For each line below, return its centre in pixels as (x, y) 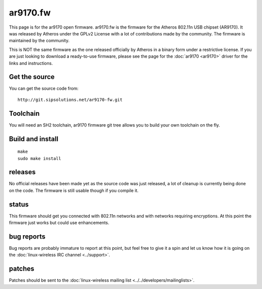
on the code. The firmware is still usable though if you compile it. (74, 190)
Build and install (33, 139)
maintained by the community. (39, 41)
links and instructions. (31, 63)
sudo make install (40, 158)
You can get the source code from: (44, 88)
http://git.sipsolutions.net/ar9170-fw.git (70, 100)
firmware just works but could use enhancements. (59, 223)
